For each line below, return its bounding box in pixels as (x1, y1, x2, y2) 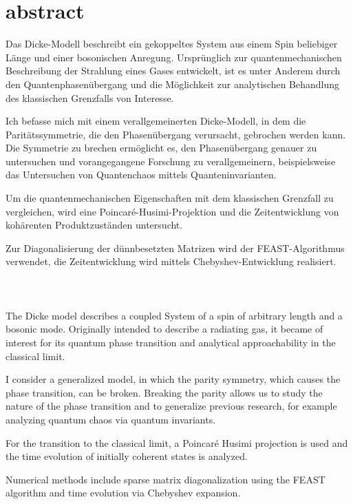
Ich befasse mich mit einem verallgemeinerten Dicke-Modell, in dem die (6, 114, 306, 128)
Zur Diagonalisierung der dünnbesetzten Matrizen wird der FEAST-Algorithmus (6, 240, 345, 255)
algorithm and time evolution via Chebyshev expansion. (6, 485, 241, 500)
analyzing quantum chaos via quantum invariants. (6, 412, 216, 426)
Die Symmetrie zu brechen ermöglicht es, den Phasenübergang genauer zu (6, 140, 317, 155)
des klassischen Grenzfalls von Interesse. (6, 90, 174, 105)
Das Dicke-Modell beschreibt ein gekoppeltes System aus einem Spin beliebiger (6, 36, 338, 51)
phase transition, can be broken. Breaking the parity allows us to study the (6, 385, 323, 399)
